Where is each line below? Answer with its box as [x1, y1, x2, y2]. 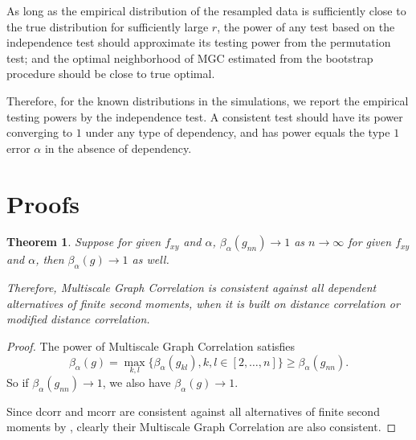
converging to [6, 124, 73, 141]
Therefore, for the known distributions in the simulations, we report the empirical [6, 92, 409, 109]
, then [35, 251, 64, 268]
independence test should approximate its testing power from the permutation [6, 34, 391, 51]
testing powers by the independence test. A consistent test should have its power [6, 108, 403, 125]
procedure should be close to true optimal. [6, 65, 215, 82]
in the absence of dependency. [44, 139, 192, 156]
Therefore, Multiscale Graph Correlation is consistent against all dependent [6, 279, 377, 296]
